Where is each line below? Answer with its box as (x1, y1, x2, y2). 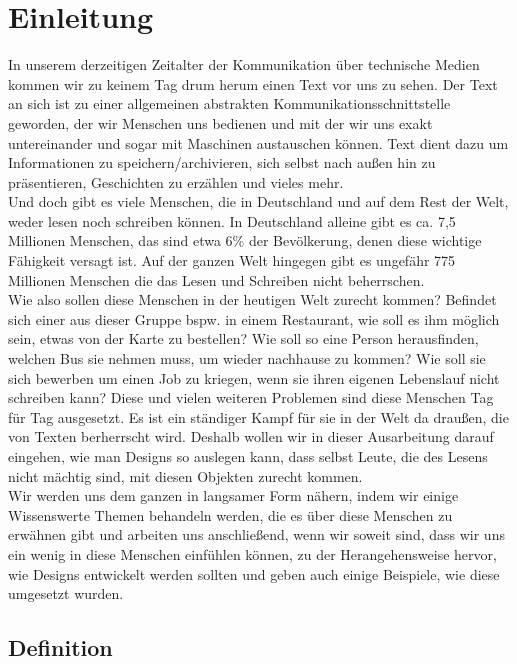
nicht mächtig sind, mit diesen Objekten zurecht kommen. (8, 465, 363, 486)
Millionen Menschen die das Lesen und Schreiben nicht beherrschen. (8, 269, 425, 290)
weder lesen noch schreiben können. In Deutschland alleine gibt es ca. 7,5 (8, 210, 456, 231)
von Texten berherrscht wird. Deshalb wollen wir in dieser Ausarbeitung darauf (8, 426, 494, 447)
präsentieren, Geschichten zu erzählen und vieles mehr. (8, 171, 344, 192)
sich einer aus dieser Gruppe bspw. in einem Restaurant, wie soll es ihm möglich (8, 308, 500, 329)
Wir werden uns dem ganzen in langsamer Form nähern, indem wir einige (8, 485, 459, 506)
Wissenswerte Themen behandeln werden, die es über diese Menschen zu (8, 504, 453, 525)
